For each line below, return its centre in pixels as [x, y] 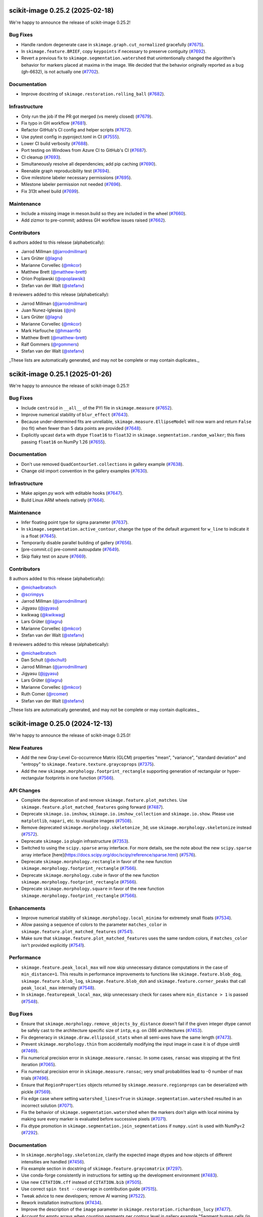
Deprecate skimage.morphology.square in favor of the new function [93, 889]
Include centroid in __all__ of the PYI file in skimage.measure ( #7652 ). [97, 408]
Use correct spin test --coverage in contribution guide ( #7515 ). [89, 1189]
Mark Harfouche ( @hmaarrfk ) [51, 331]
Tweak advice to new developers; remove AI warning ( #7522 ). [84, 1196]
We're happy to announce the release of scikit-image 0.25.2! [70, 22]
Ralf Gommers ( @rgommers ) [50, 344]
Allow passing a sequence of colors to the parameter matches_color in [94, 924]
